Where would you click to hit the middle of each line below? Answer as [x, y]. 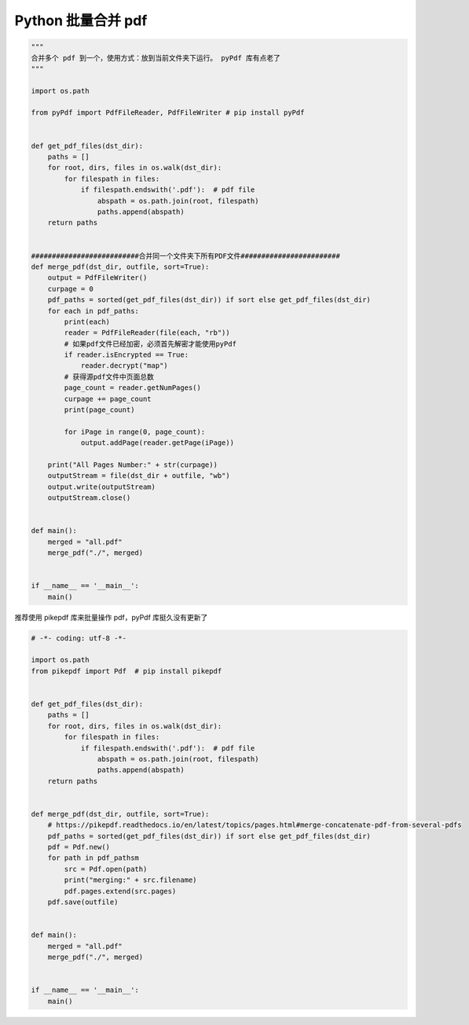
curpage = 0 [71, 288]
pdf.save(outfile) [83, 902]
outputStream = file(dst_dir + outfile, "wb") [139, 476]
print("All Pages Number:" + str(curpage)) [132, 465]
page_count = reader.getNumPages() [133, 388]
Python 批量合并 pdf [81, 20]
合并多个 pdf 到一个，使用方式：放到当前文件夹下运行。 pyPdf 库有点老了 [156, 58]
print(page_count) [99, 410]
